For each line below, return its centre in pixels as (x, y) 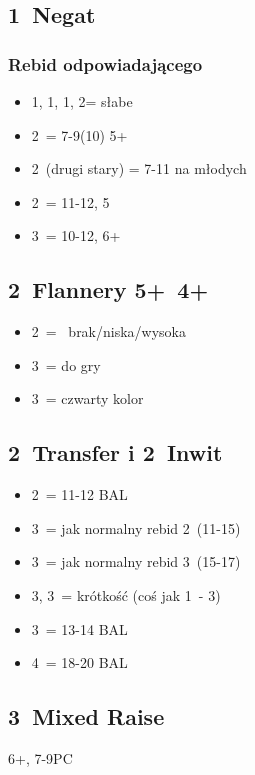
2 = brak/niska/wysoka (109, 331)
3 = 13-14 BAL (79, 628)
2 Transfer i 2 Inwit (115, 452)
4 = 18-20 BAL (79, 662)
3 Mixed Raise (86, 716)
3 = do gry (66, 364)
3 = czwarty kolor (87, 398)
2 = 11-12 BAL (79, 494)
